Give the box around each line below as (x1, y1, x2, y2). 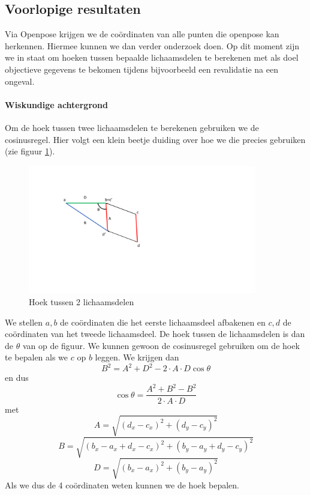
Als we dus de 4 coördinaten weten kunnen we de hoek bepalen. (5, 478, 240, 491)
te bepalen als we (5, 351, 68, 363)
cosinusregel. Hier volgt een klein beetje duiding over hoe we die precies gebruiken (5, 133, 306, 145)
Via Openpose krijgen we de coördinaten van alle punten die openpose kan (5, 28, 279, 40)
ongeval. (5, 74, 35, 87)
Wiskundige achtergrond (5, 98, 108, 111)
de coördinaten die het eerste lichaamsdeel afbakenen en (60, 315, 266, 328)
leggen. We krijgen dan (95, 351, 179, 363)
